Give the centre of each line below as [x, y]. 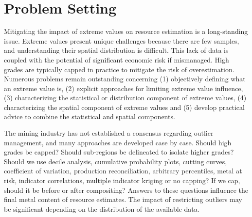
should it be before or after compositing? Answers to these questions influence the [126, 190]
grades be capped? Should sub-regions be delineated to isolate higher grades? [119, 152]
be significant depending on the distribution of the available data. [102, 209]
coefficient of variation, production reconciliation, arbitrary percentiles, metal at [123, 171]
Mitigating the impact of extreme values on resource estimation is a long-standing [126, 31]
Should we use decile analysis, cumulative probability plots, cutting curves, [116, 161]
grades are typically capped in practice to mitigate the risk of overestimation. [119, 69]
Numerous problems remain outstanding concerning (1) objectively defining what [125, 79]
